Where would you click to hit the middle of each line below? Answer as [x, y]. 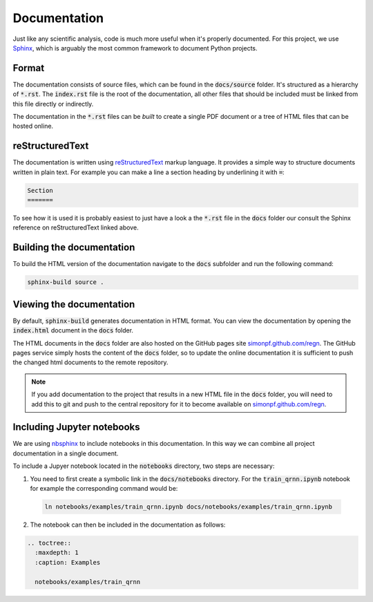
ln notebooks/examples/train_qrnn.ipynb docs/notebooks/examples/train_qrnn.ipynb [189, 507]
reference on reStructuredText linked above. [76, 227]
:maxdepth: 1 [57, 553]
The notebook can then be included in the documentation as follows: [128, 525]
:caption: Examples [68, 562]
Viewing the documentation [74, 304]
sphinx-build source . [66, 282]
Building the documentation [74, 248]
